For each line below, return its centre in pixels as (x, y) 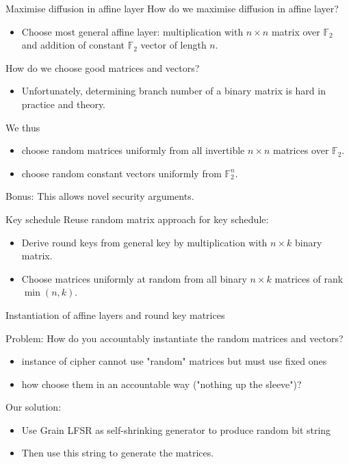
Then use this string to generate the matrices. (118, 453)
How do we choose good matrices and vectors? (103, 67)
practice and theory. (64, 104)
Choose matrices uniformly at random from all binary (134, 278)
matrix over (296, 31)
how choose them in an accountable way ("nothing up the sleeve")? (161, 384)
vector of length (173, 45)
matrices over (301, 150)
